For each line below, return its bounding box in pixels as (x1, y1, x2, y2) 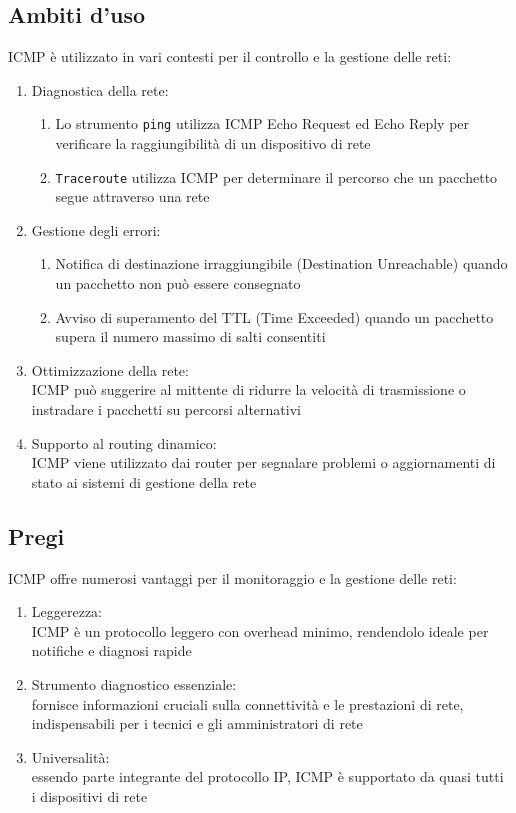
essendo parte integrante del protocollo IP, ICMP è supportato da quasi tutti (31, 766, 504, 787)
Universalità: (31, 746, 110, 767)
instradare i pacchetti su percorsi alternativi (31, 399, 301, 420)
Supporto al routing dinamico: (31, 432, 217, 453)
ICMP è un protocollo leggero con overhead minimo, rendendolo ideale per (31, 620, 489, 641)
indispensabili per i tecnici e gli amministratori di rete (31, 713, 363, 734)
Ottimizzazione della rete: (31, 359, 189, 380)
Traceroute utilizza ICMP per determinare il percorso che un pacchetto (55, 166, 498, 187)
